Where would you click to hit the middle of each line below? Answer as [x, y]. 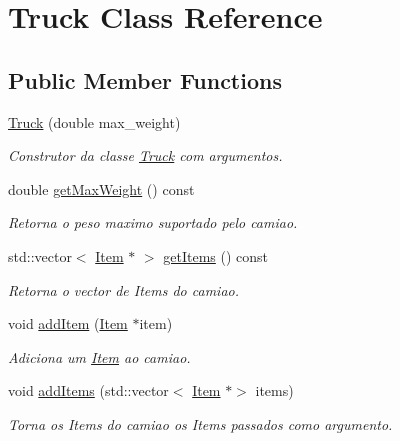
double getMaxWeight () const [101, 188]
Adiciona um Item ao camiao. [99, 356]
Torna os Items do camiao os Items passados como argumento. [200, 423]
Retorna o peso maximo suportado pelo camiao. [153, 222]
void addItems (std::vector [88, 390]
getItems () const [216, 255]
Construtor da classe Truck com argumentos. [145, 155]
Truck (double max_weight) [94, 121]
